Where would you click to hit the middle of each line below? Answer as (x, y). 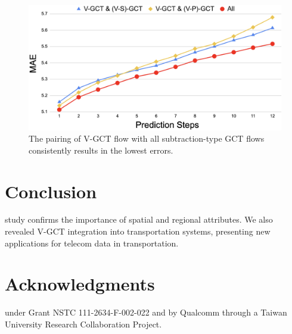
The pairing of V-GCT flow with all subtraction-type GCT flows (147, 138)
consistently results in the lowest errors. (101, 150)
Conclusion (51, 191)
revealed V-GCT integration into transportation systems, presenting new (138, 231)
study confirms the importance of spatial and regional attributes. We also (139, 219)
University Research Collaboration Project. (83, 324)
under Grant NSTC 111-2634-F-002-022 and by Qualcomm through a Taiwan (146, 312)
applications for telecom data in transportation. (92, 243)
